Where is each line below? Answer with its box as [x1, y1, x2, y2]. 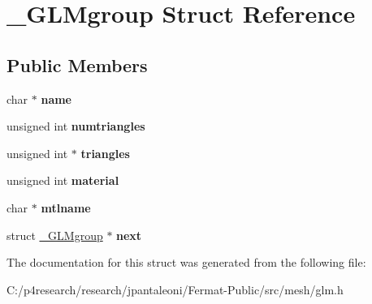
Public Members [6, 52, 148, 77]
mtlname [41, 199, 91, 216]
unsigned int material [6, 172, 119, 189]
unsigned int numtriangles [6, 118, 145, 135]
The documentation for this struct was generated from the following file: [6, 254, 366, 271]
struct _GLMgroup [6, 226, 103, 243]
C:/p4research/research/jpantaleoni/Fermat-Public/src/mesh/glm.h [6, 280, 344, 298]
